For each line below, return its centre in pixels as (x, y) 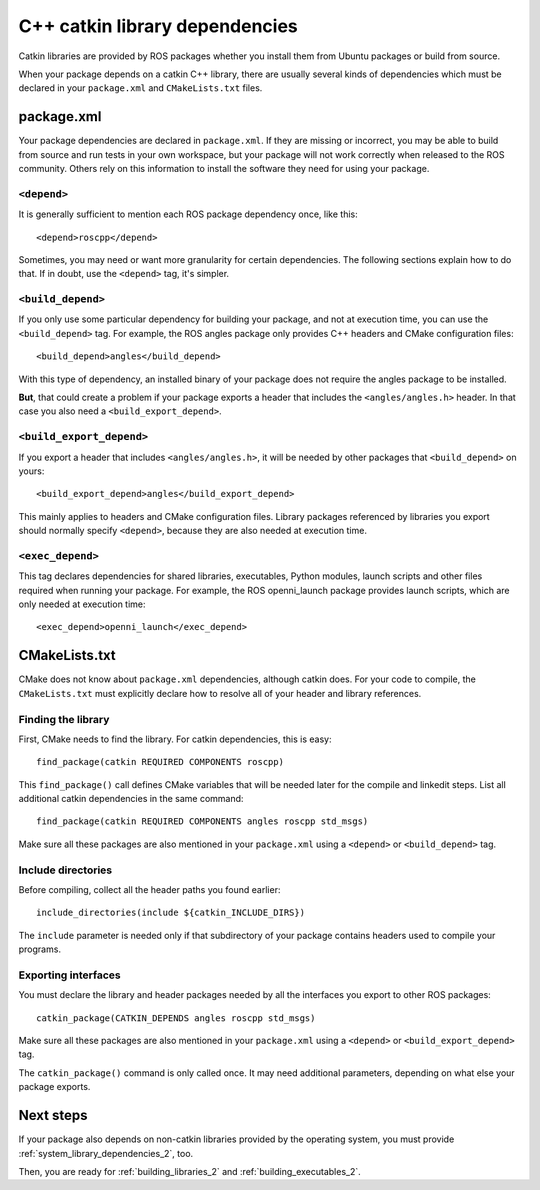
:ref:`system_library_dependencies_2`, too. (106, 1153)
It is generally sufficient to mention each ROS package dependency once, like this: (188, 214)
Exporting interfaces (69, 975)
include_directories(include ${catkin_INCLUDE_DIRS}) (170, 913)
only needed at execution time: (82, 604)
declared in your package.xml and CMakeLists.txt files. (140, 88)
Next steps (53, 1115)
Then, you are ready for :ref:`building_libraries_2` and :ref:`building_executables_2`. (189, 1171)
